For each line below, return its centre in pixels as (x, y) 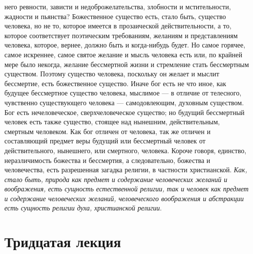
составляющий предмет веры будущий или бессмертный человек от (105, 141)
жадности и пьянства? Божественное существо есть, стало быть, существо (115, 16)
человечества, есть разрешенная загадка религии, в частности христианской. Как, (126, 170)
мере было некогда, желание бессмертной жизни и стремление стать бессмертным (127, 64)
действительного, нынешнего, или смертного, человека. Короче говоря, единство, (126, 150)
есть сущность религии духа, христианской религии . (83, 208)
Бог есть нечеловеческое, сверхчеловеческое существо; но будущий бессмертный (125, 112)
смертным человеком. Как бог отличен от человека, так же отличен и (107, 131)
